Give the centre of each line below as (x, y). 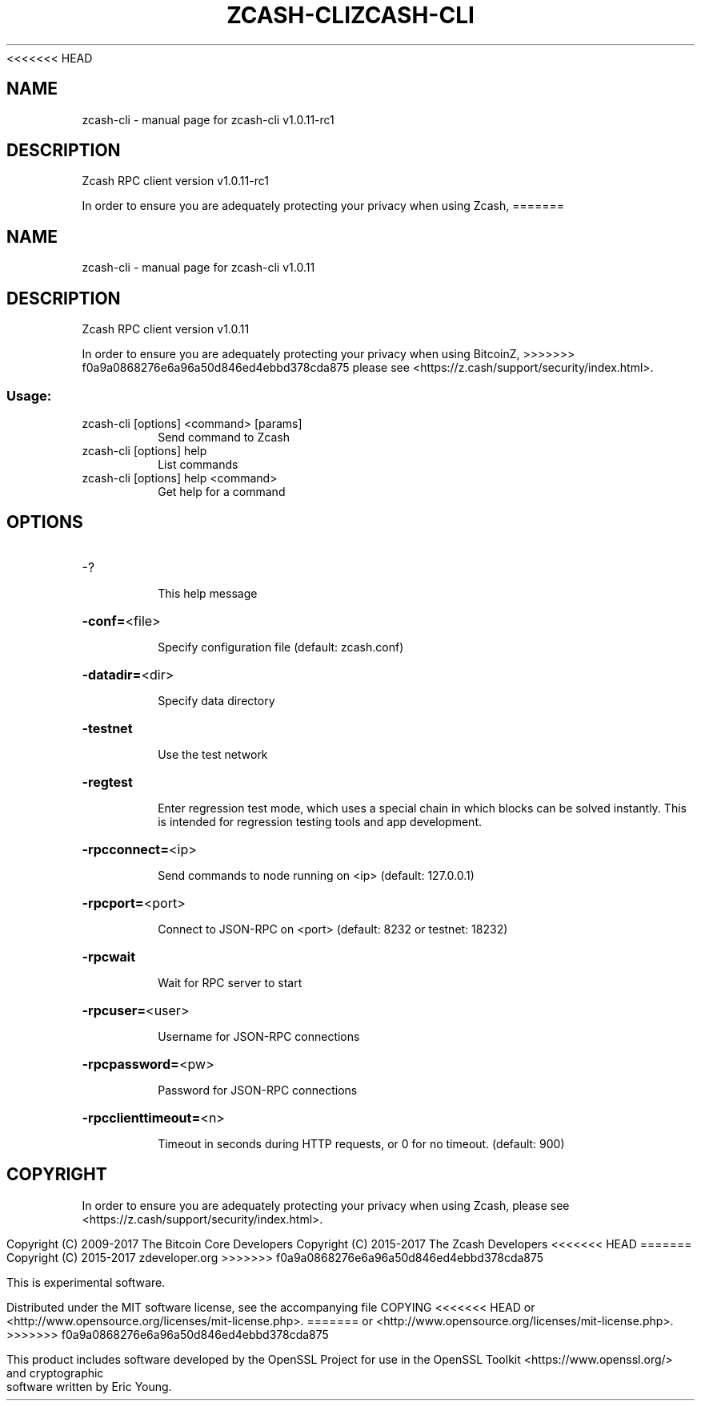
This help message (208, 593)
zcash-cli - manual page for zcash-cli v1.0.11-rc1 (208, 119)
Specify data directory (216, 700)
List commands (198, 464)
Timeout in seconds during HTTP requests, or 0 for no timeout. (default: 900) (361, 1143)
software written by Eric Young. (89, 1386)
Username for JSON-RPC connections (259, 1036)
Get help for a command (222, 491)
